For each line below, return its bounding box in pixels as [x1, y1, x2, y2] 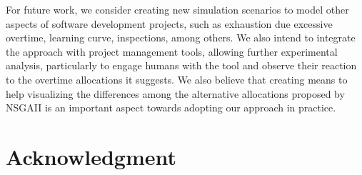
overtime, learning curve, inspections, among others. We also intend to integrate [6, 30, 356, 45]
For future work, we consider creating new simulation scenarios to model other [6, 2, 349, 16]
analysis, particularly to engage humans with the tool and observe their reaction [6, 58, 357, 73]
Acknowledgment [6, 141, 176, 171]
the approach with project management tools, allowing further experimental [6, 44, 338, 59]
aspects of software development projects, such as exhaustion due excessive [6, 16, 333, 31]
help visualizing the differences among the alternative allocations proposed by [6, 86, 345, 101]
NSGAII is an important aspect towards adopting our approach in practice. [6, 100, 336, 115]
